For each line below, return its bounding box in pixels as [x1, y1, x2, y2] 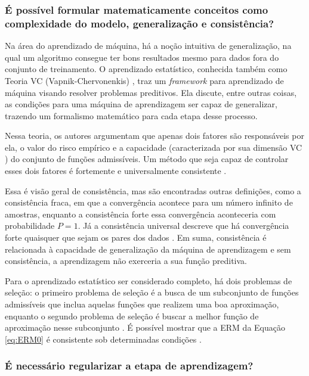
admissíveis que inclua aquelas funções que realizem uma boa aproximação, [5, 298, 279, 310]
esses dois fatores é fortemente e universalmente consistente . [5, 164, 227, 177]
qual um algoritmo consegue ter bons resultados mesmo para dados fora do [5, 51, 279, 63]
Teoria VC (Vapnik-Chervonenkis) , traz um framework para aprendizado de [5, 74, 284, 86]
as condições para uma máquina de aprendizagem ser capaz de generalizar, [5, 98, 277, 110]
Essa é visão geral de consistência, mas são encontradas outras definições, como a [5, 184, 301, 197]
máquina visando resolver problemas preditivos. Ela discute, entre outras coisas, [5, 86, 297, 98]
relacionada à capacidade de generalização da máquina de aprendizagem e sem [5, 243, 291, 255]
